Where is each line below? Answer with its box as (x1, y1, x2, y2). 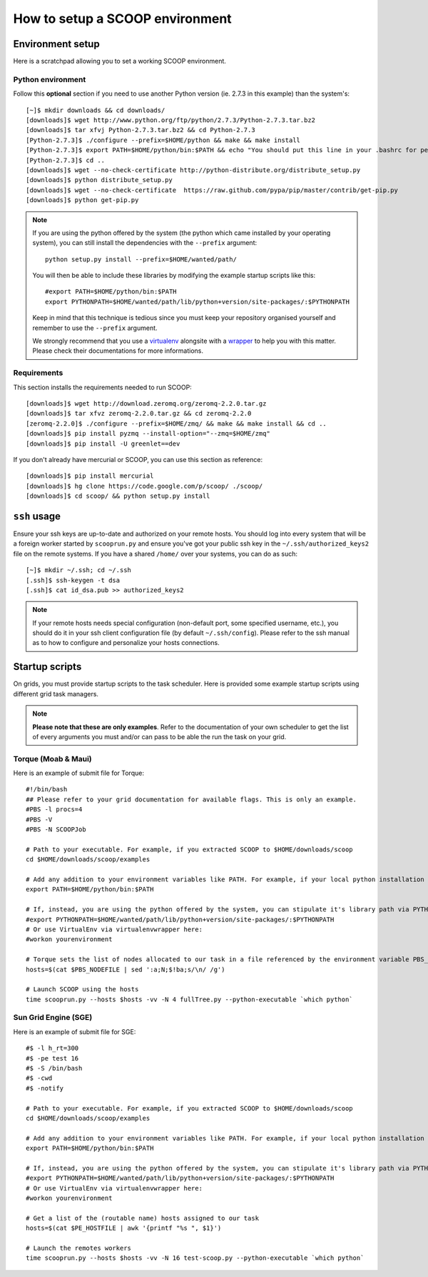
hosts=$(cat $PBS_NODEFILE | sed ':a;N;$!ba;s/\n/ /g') (26, 965, 225, 973)
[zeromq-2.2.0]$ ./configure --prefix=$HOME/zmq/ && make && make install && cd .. (26, 419, 327, 428)
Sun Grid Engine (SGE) (13, 1013, 93, 1023)
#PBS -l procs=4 (26, 806, 83, 813)
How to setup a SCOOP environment (13, 11, 232, 26)
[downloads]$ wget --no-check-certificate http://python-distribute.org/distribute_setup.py (26, 166, 361, 174)
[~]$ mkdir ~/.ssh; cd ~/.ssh (26, 566, 132, 574)
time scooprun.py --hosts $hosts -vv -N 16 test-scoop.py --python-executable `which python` (26, 1254, 365, 1262)
